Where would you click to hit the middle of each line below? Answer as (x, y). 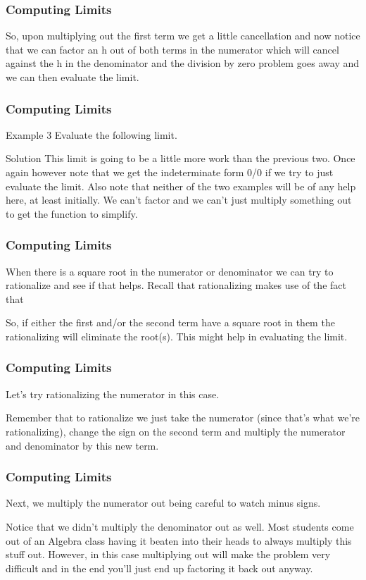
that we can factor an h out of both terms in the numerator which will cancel (172, 49)
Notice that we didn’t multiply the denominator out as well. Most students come (180, 526)
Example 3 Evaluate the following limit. (91, 134)
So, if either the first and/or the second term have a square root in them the (170, 322)
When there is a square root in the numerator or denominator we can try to (170, 271)
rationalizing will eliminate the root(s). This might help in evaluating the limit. (177, 336)
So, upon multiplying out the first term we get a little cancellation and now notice (183, 36)
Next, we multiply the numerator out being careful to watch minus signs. (163, 503)
